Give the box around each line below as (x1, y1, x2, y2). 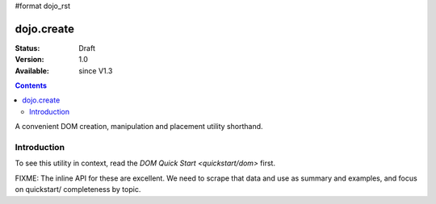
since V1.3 (78, 65, 113, 76)
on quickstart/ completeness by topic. (15, 185, 141, 194)
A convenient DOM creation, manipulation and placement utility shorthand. (15, 122, 263, 131)
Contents (15, 81, 48, 90)
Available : (15, 65, 50, 76)
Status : (15, 43, 40, 52)
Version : (15, 55, 44, 65)
